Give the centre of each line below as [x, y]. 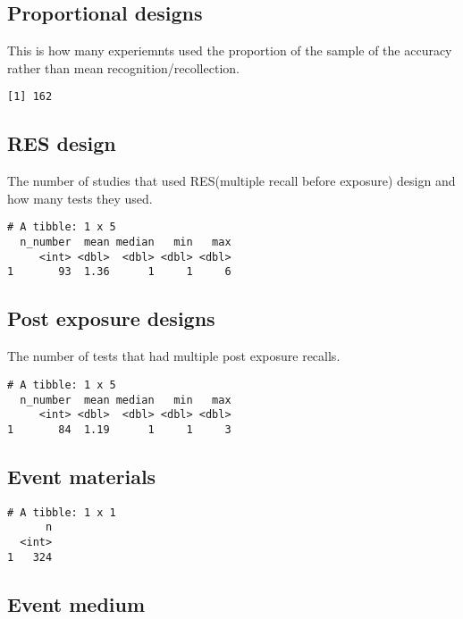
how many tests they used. [80, 198]
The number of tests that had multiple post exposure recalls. [174, 356]
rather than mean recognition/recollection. [123, 67]
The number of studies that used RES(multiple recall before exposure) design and [231, 181]
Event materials [82, 476]
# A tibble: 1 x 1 [62, 512]
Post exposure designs [111, 318]
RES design [62, 143]
